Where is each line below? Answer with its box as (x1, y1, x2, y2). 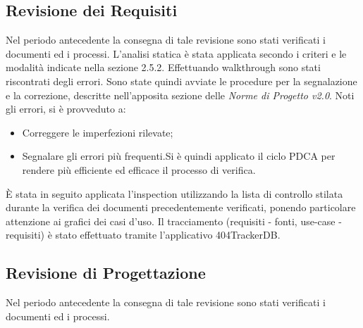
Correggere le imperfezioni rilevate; (22, 125, 173, 139)
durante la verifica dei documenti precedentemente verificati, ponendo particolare (6, 200, 356, 215)
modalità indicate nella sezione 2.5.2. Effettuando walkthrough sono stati (6, 60, 321, 75)
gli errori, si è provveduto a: (6, 101, 126, 116)
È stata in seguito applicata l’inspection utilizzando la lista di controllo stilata (6, 186, 343, 201)
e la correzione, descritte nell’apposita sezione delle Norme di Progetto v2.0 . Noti (6, 87, 355, 102)
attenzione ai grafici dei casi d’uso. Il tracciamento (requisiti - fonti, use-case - (6, 213, 342, 228)
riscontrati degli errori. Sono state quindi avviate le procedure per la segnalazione (6, 73, 357, 88)
